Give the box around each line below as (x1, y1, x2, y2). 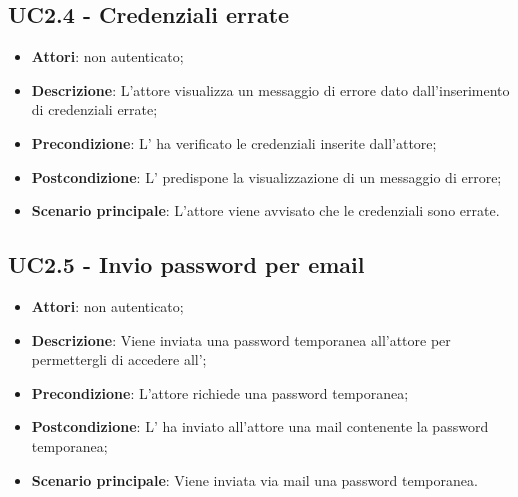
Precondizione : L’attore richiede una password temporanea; (31, 382, 409, 403)
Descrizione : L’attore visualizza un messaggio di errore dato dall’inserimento (31, 79, 510, 100)
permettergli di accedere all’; (31, 349, 207, 370)
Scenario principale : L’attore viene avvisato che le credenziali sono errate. (31, 200, 500, 221)
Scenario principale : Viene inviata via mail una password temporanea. (31, 469, 478, 490)
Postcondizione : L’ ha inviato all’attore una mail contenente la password (31, 416, 489, 437)
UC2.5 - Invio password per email (8, 249, 365, 280)
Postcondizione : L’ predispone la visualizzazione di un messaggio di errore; (31, 166, 502, 187)
